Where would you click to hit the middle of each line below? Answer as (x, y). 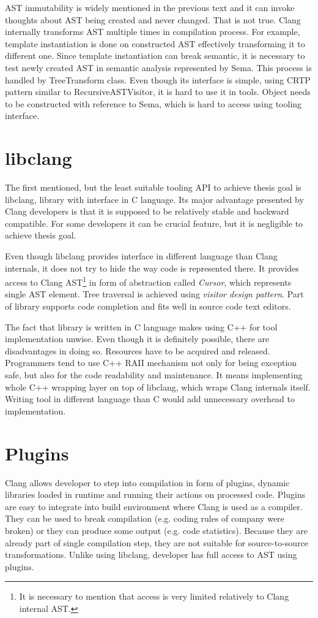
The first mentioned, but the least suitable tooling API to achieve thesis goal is (153, 187)
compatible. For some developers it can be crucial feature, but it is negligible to (154, 223)
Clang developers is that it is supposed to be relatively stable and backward (147, 211)
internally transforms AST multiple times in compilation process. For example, (153, 32)
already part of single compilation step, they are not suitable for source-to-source (157, 542)
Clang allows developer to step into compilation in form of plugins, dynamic (147, 482)
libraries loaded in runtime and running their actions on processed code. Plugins (155, 494)
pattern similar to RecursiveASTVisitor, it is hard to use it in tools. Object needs (158, 92)
